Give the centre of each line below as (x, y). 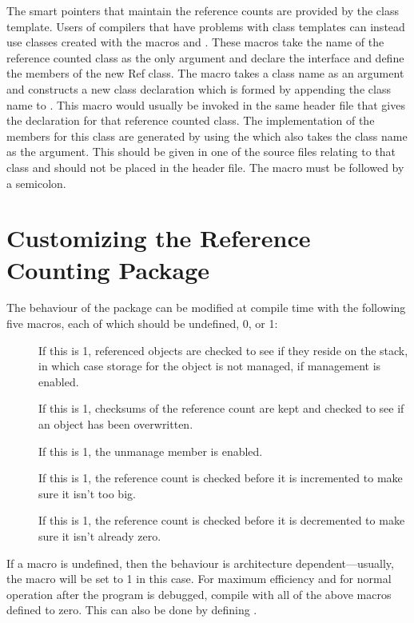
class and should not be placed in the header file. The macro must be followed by (205, 167)
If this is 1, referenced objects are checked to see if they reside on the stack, (223, 350)
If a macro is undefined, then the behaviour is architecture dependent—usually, (200, 563)
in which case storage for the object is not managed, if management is (210, 366)
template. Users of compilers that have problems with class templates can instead (206, 26)
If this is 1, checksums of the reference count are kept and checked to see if (221, 408)
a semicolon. (36, 183)
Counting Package (108, 269)
